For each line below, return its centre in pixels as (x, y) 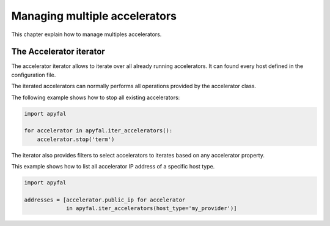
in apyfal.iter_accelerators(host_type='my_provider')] (152, 209)
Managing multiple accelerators (94, 16)
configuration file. (34, 75)
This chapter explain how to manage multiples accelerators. (86, 34)
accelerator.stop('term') (76, 139)
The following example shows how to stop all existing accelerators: (96, 97)
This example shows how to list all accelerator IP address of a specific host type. (113, 167)
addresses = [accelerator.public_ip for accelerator (105, 200)
